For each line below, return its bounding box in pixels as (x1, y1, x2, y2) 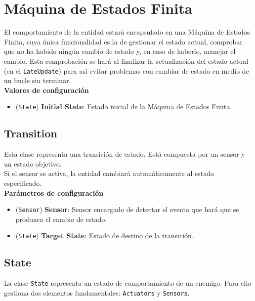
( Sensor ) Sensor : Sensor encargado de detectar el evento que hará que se (15, 204, 239, 215)
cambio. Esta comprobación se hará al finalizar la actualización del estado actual (4, 55, 249, 66)
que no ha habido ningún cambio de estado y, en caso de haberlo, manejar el (4, 46, 236, 56)
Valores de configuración (4, 85, 89, 95)
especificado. (4, 177, 42, 188)
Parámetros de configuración (4, 187, 104, 198)
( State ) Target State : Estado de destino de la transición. (15, 230, 194, 241)
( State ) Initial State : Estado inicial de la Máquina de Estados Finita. (15, 101, 232, 112)
